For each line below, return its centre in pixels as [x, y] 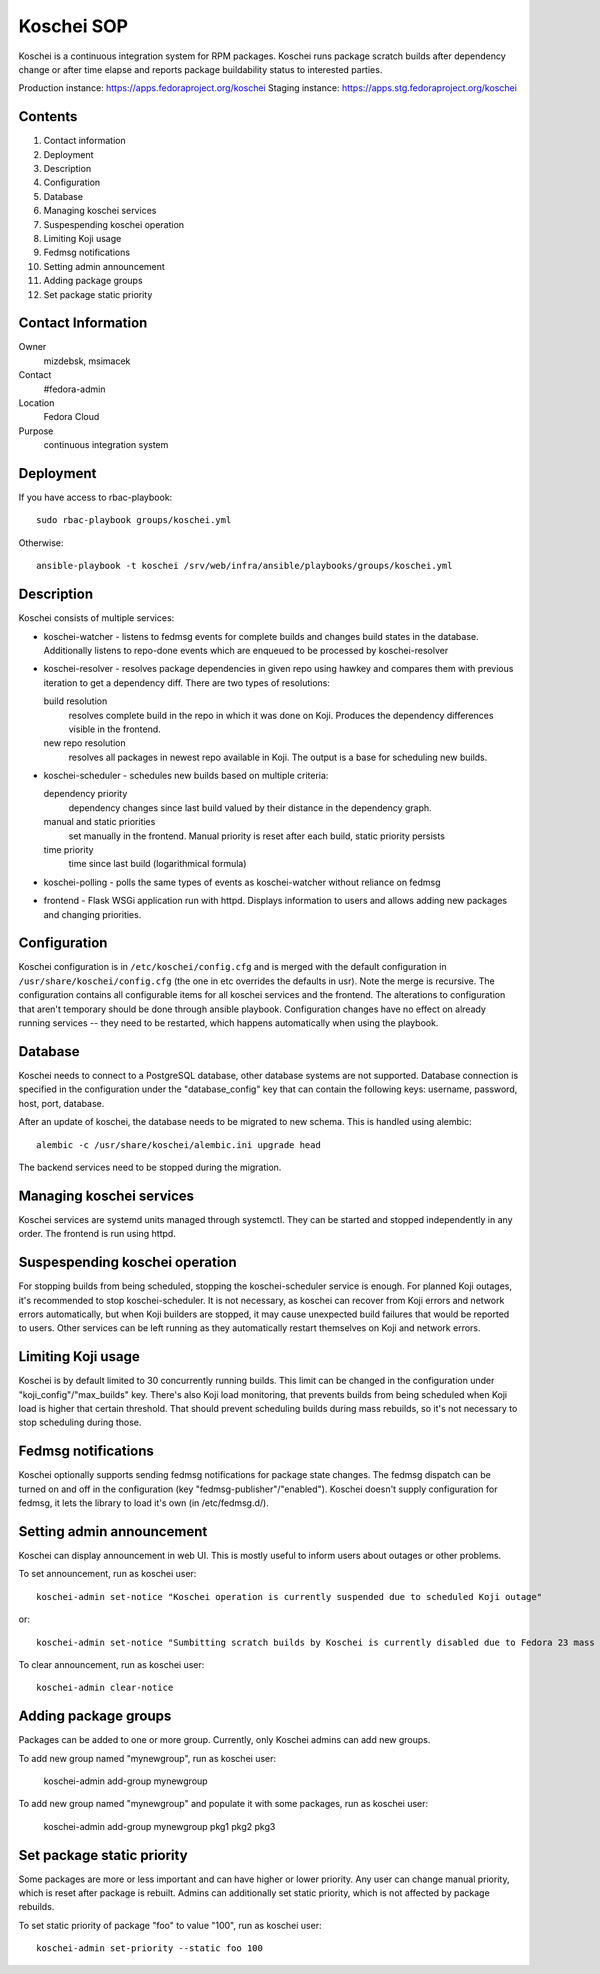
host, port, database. [61, 1103]
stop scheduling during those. [80, 1422]
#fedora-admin [74, 389]
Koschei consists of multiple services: [96, 618]
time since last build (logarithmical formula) [157, 864]
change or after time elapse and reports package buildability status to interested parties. [200, 69]
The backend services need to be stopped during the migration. [150, 1167]
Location [36, 403]
